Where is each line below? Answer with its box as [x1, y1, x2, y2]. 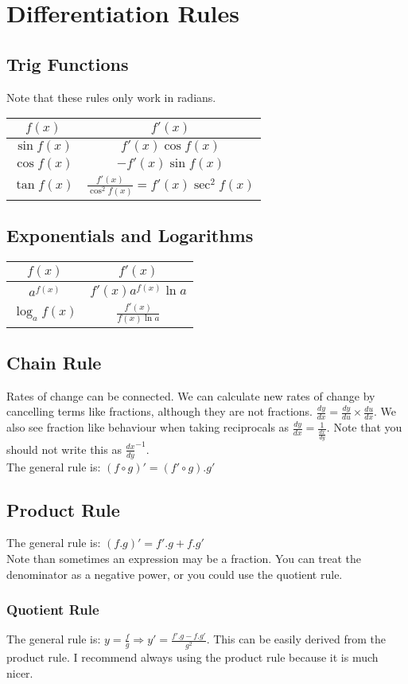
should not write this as [6, 440, 122, 457]
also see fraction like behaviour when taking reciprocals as [6, 419, 289, 436]
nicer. [6, 664, 33, 681]
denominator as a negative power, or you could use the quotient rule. [6, 565, 343, 582]
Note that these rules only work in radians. [6, 88, 216, 105]
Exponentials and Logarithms [6, 223, 254, 248]
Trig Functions [6, 51, 129, 76]
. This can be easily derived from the [206, 631, 387, 647]
